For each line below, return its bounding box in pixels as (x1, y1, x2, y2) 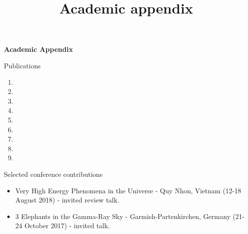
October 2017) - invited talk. (24, 220, 110, 231)
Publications (4, 60, 41, 70)
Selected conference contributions (4, 169, 103, 179)
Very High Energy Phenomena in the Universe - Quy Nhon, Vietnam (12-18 (15, 185, 242, 195)
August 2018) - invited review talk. (15, 195, 119, 205)
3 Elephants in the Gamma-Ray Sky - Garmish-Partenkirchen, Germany (15, 211, 231, 221)
